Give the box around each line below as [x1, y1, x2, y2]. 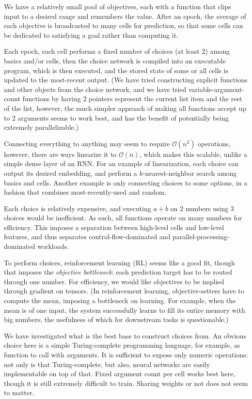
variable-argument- [188, 84, 245, 94]
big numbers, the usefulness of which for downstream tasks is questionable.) [4, 314, 229, 324]
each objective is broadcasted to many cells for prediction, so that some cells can [4, 20, 243, 31]
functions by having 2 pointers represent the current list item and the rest [22, 93, 242, 104]
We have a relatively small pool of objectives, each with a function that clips [4, 1, 231, 11]
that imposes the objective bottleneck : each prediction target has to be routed [4, 267, 232, 277]
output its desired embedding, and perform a [4, 168, 137, 178]
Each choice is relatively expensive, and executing [4, 203, 151, 213]
